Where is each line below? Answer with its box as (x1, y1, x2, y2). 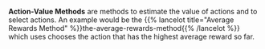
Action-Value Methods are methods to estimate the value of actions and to (8, 7, 258, 16)
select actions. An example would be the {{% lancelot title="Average (8, 15, 234, 24)
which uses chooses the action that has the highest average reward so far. (8, 32, 255, 41)
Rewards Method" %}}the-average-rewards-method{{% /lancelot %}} (8, 24, 241, 32)
